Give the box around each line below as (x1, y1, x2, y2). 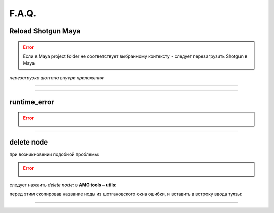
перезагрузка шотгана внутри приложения (9, 74, 104, 81)
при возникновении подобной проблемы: (9, 151, 100, 157)
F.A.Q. (9, 8, 37, 19)
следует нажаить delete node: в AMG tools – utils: (9, 182, 117, 188)
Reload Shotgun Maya (9, 27, 81, 35)
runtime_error (9, 98, 54, 106)
